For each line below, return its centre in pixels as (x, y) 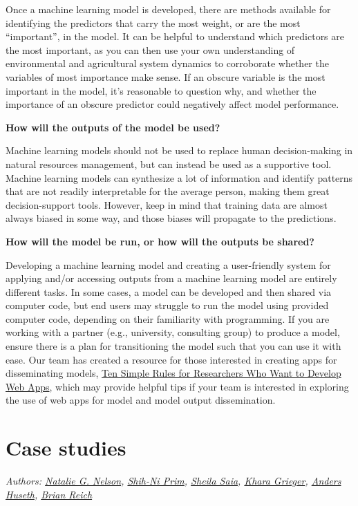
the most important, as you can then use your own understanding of (150, 49)
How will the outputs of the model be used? (113, 127)
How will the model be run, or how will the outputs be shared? (160, 241)
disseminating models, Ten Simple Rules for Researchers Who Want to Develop (173, 373)
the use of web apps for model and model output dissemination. (141, 400)
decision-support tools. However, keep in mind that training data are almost (167, 204)
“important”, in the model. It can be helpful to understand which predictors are (175, 36)
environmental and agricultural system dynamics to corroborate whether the (167, 63)
